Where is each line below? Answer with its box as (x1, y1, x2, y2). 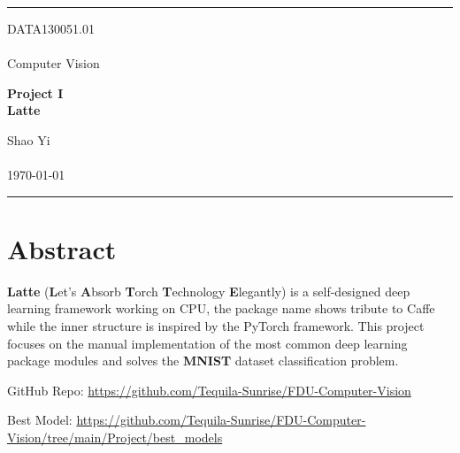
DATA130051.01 (7, 19, 95, 37)
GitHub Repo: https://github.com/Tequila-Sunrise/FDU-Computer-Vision (7, 380, 411, 399)
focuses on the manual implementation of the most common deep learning (7, 334, 408, 352)
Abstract (7, 230, 117, 266)
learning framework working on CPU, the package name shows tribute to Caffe (7, 299, 435, 318)
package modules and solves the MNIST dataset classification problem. (7, 351, 399, 370)
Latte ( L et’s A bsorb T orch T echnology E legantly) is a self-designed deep (7, 281, 410, 300)
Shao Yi (7, 130, 50, 149)
